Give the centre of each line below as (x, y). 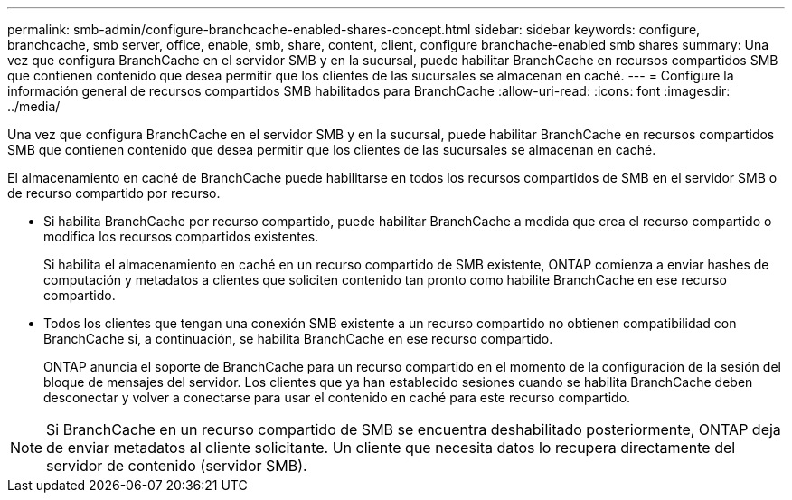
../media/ (34, 106)
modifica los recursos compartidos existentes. (181, 236)
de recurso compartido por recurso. (114, 193)
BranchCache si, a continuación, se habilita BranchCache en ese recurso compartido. (298, 339)
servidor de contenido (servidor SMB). (177, 466)
